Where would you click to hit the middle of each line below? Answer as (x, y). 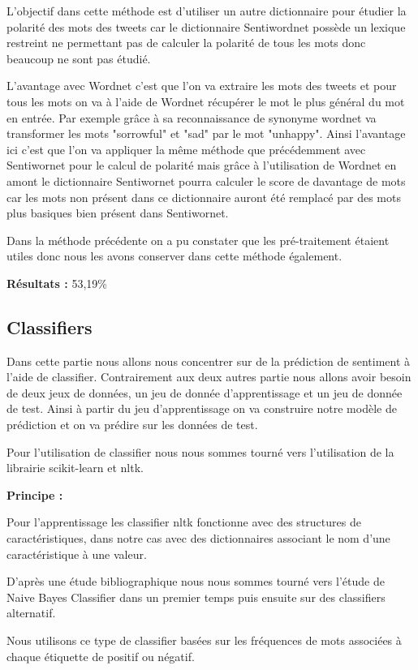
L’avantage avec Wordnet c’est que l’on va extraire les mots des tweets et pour (202, 86)
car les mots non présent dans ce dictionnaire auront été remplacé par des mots (204, 197)
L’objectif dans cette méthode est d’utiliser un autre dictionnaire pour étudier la (207, 11)
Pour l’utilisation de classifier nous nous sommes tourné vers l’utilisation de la (200, 451)
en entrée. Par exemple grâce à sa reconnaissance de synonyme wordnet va (192, 117)
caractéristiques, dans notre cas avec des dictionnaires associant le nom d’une (198, 538)
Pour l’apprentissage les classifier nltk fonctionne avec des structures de (184, 522)
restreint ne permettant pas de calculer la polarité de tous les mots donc (186, 43)
